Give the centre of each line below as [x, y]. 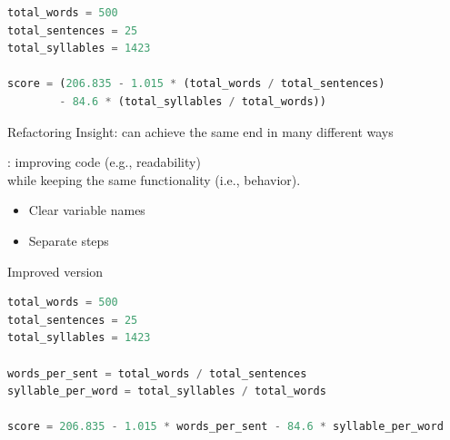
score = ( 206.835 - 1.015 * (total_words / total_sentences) [196, 84]
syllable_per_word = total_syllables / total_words [167, 391]
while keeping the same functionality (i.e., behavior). [154, 179]
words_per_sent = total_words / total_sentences [157, 373]
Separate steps [69, 240]
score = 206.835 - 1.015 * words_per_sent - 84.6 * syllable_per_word [225, 427]
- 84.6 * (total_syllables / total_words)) [193, 101]
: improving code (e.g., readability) [104, 162]
